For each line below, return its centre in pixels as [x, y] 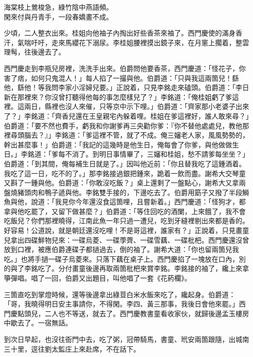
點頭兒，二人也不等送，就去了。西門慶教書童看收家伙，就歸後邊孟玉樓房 [133, 313]
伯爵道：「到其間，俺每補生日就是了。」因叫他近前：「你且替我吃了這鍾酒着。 [125, 163]
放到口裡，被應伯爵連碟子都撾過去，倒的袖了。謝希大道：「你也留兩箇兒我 [121, 249]
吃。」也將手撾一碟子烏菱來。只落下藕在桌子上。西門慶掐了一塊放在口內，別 [125, 259]
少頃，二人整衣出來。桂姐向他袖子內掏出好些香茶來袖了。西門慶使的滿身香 [123, 33]
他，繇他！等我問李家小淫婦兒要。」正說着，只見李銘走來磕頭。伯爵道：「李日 [126, 87]
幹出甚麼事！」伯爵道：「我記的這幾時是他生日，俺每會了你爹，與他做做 [118, 144]
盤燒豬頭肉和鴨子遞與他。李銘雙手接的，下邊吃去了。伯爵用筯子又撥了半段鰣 [126, 192]
